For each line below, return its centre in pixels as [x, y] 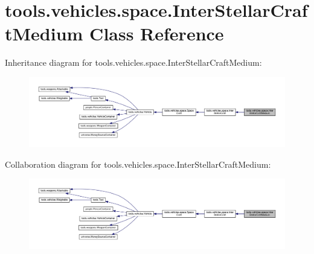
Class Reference [157, 33]
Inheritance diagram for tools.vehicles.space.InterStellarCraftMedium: [133, 62]
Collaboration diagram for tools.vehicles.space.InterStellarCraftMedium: [138, 164]
